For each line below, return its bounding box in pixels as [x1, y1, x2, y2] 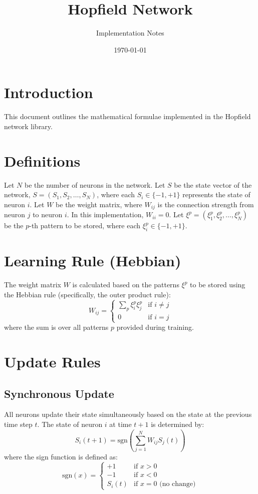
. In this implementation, [67, 209, 144, 220]
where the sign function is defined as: [4, 451, 118, 462]
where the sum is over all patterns [4, 322, 109, 332]
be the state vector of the [174, 179, 252, 190]
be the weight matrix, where [56, 199, 142, 209]
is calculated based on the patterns [72, 279, 179, 290]
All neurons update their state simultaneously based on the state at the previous [4, 409, 252, 419]
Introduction [4, 82, 93, 103]
